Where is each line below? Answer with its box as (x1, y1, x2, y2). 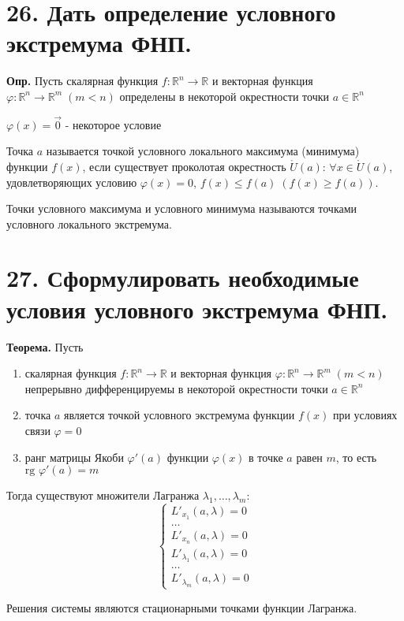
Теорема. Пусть (6, 338, 84, 355)
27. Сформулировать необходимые (6, 262, 359, 294)
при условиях (332, 407, 398, 423)
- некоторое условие (65, 116, 162, 132)
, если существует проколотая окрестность (82, 158, 286, 174)
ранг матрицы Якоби (24, 448, 124, 465)
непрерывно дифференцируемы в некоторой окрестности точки (24, 380, 328, 396)
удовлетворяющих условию (6, 173, 137, 190)
